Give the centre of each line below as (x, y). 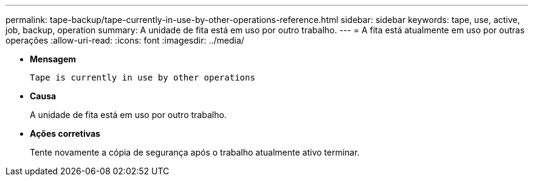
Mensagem (53, 59)
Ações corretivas (65, 133)
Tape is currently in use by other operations (143, 77)
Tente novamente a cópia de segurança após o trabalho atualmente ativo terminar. (195, 152)
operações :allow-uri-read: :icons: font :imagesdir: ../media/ (125, 40)
